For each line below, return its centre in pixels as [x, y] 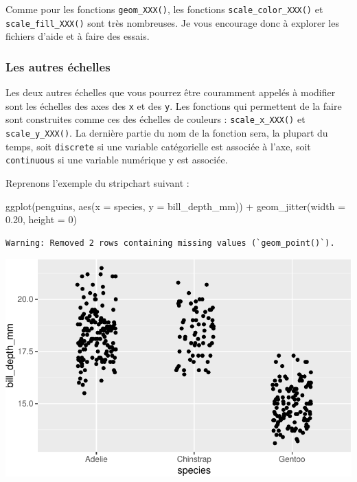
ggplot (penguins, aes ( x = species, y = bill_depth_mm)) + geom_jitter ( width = [176, 206]
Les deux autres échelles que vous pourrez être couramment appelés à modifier [171, 92]
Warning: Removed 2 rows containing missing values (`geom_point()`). [170, 243]
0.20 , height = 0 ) [41, 219]
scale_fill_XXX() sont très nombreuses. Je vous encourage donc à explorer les [172, 22]
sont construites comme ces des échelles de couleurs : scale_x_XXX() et [156, 119]
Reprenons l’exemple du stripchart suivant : [97, 183]
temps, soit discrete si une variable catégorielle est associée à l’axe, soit [158, 146]
